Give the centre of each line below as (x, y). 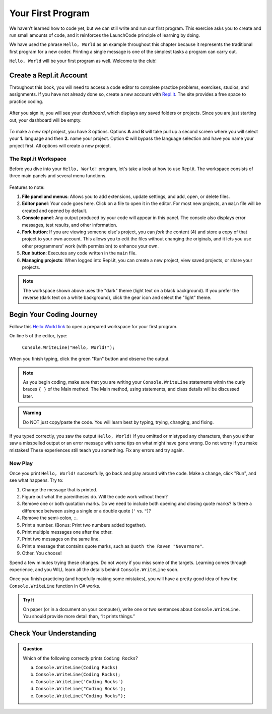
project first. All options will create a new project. (60, 145)
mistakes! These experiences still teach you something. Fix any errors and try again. (96, 450)
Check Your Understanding (53, 633)
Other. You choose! (42, 553)
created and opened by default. (55, 211)
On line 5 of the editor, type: (38, 336)
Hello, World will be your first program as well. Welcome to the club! (83, 61)
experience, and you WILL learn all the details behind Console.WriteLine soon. (94, 569)
